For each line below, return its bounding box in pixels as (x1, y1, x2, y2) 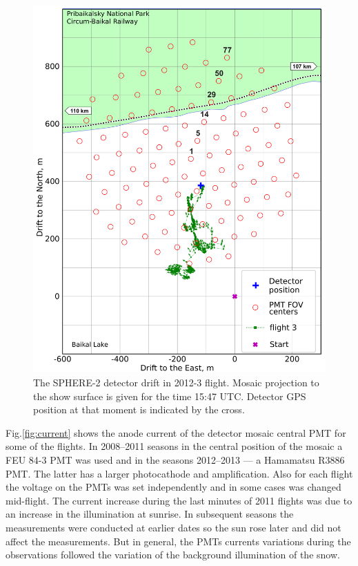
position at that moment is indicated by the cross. (33, 402, 245, 417)
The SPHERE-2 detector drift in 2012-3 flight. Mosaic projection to (33, 375, 319, 390)
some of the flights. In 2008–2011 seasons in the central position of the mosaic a (6, 439, 343, 453)
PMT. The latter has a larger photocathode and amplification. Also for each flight (6, 466, 353, 480)
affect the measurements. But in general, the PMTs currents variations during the (6, 534, 351, 548)
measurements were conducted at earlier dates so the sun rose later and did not (6, 520, 341, 534)
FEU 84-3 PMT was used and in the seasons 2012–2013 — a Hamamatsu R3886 (6, 452, 345, 466)
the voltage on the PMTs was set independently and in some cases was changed (6, 480, 341, 494)
